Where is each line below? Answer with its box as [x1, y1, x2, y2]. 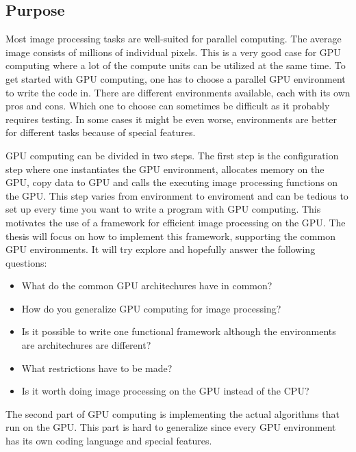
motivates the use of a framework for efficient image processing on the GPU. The [5, 215, 346, 229]
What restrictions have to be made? [21, 360, 173, 375]
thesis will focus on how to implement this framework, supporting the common [5, 228, 335, 243]
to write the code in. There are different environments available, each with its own [5, 85, 351, 99]
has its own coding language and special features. [5, 434, 212, 448]
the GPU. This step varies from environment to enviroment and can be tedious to [5, 188, 348, 202]
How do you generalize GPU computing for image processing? [21, 301, 281, 315]
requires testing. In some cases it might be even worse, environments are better [5, 111, 338, 126]
